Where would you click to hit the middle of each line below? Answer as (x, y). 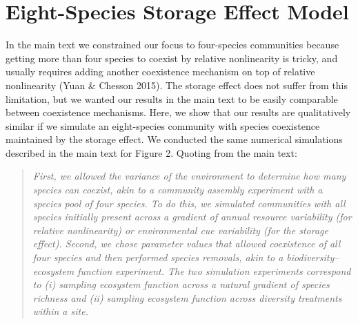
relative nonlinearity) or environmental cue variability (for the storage (180, 230)
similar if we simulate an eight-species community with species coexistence (163, 125)
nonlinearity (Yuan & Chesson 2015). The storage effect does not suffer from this (177, 85)
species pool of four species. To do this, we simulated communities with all (189, 203)
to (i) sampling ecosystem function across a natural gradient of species (181, 284)
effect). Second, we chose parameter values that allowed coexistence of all (187, 244)
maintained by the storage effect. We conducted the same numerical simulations (174, 139)
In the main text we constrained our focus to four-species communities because (172, 45)
